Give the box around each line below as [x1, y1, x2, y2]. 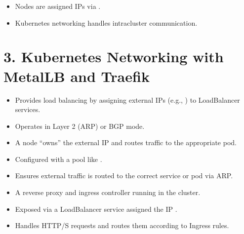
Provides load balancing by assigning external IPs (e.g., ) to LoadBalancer [15, 94, 240, 105]
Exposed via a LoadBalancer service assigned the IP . [15, 203, 177, 214]
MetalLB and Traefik [3, 66, 150, 86]
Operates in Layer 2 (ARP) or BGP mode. [15, 120, 145, 131]
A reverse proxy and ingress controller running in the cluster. [15, 187, 201, 197]
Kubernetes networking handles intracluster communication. [15, 17, 198, 28]
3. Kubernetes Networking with [3, 46, 224, 67]
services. [15, 104, 41, 115]
